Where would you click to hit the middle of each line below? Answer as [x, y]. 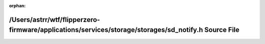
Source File [222, 30]
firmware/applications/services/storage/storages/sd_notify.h [106, 30]
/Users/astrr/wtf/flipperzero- [54, 20]
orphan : [17, 6]
